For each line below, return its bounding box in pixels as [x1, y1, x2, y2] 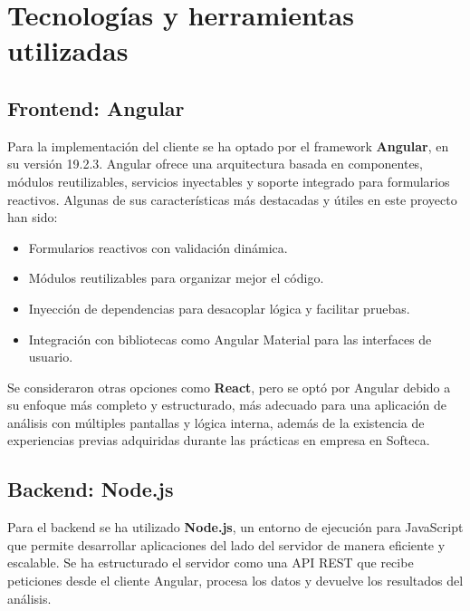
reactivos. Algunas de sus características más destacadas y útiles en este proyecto [7, 189, 457, 209]
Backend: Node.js [7, 475, 174, 503]
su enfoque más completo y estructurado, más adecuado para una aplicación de [7, 395, 446, 414]
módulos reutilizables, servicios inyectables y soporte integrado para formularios [7, 171, 450, 190]
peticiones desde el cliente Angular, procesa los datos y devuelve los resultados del [7, 571, 464, 590]
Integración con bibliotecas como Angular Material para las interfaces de [28, 329, 432, 348]
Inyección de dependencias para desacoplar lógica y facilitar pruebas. [28, 298, 410, 317]
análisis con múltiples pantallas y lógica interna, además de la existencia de [7, 412, 425, 432]
